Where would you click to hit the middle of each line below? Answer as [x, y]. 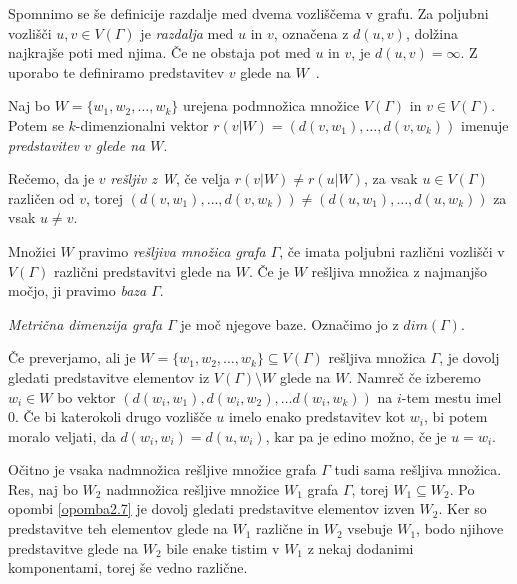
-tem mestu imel [451, 396]
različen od [41, 197]
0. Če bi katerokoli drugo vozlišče [110, 416]
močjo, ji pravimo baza [77, 290]
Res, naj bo [43, 488]
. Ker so [462, 508]
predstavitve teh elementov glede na [118, 528]
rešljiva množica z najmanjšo [399, 270]
